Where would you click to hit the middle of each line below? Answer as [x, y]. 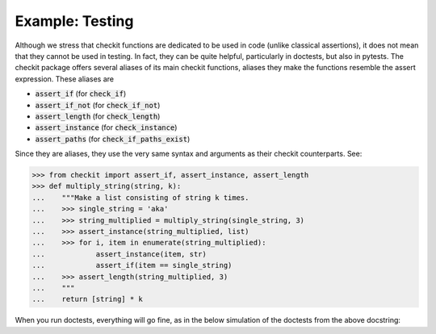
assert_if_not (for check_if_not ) [98, 105]
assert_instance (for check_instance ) [106, 127]
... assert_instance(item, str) [119, 254]
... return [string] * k [87, 299]
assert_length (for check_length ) [98, 116]
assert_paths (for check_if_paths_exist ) [113, 139]
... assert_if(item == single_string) [132, 265]
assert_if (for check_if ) [81, 94]
